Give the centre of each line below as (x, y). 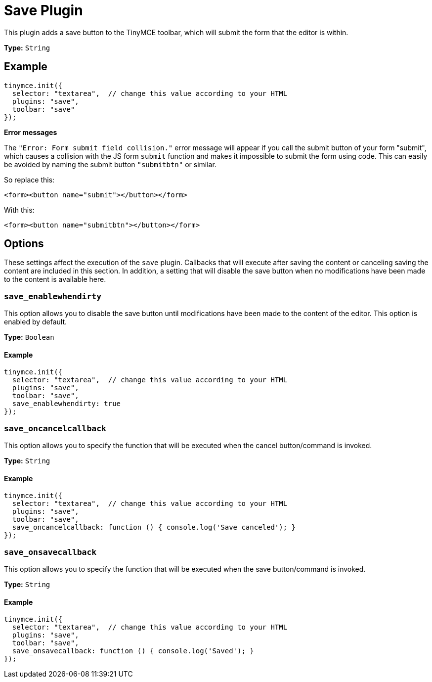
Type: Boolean (29, 337)
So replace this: (29, 180)
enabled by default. (36, 322)
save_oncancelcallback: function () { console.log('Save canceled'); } (154, 527)
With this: (19, 210)
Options (24, 244)
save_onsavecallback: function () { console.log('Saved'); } (133, 651)
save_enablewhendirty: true (66, 404)
